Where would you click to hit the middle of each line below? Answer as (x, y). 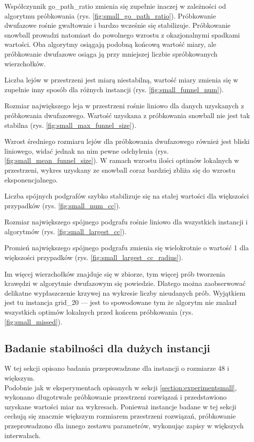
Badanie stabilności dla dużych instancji (107, 348)
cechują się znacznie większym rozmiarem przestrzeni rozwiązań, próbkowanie (120, 416)
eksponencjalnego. (31, 179)
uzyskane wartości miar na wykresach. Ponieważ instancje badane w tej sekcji (120, 406)
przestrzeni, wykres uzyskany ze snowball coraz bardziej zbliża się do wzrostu (120, 170)
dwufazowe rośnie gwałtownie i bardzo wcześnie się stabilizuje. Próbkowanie (117, 25)
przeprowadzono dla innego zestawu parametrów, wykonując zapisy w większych (124, 425)
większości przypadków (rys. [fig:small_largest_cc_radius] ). (94, 257)
